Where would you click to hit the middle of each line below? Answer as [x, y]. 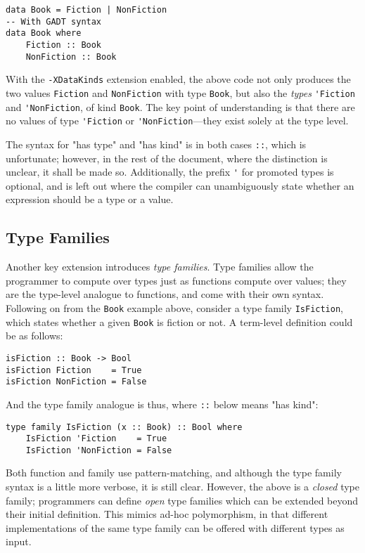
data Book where [44, 33]
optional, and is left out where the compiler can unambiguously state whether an [180, 185]
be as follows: [34, 336]
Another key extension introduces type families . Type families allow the [160, 267]
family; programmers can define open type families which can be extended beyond [182, 500]
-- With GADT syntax [54, 21]
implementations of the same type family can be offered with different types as [175, 527]
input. [19, 541]
